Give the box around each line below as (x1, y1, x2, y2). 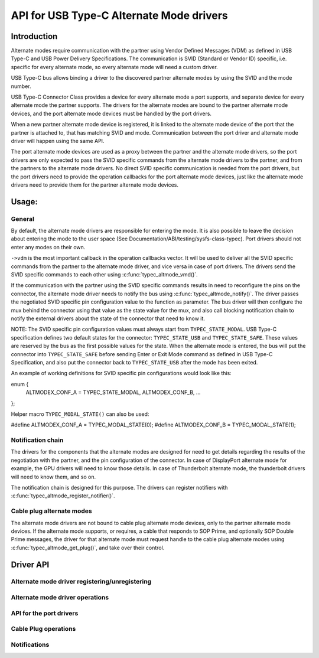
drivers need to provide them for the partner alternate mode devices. (11, 181, 178, 188)
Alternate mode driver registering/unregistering (11, 578, 152, 586)
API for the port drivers (11, 609, 79, 617)
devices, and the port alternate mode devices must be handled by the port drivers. (11, 110, 212, 117)
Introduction (11, 31, 58, 41)
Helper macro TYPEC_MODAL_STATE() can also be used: (11, 411, 149, 418)
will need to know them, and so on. (11, 473, 96, 480)
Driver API (11, 559, 50, 569)
